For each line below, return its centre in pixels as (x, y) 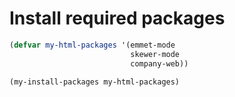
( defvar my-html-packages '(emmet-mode (92, 45)
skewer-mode (155, 54)
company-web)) (159, 63)
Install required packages (117, 18)
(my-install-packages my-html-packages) (95, 82)
